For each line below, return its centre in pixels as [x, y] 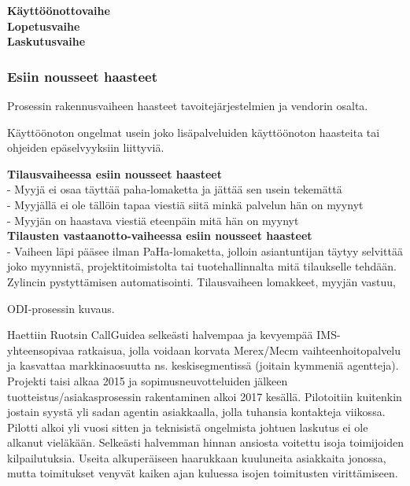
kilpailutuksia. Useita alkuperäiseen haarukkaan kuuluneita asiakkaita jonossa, [197, 457]
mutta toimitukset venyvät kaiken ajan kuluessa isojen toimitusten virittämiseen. [203, 473]
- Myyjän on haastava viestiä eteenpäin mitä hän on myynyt [153, 220]
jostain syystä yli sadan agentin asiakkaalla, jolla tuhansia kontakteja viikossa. [196, 412]
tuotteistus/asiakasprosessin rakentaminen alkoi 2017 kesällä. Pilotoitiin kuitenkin [205, 396]
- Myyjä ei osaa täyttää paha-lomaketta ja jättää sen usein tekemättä [175, 189]
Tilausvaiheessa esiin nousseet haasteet [115, 173]
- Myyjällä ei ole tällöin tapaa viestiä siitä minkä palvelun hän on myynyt [185, 204]
